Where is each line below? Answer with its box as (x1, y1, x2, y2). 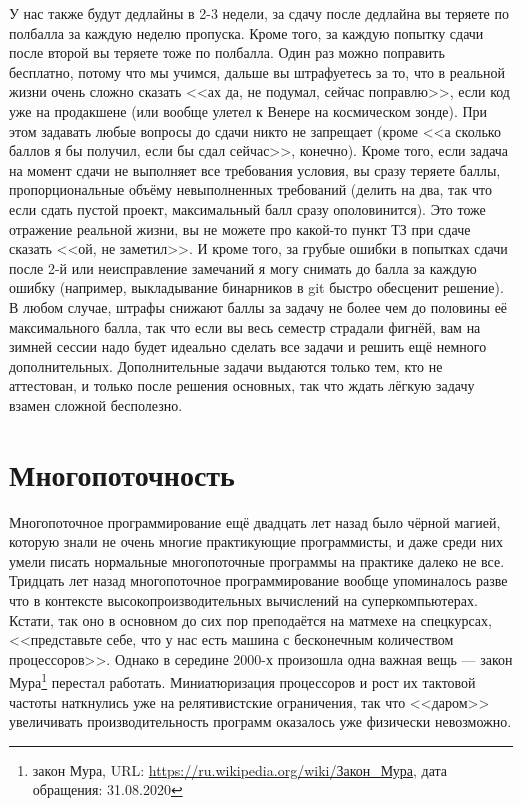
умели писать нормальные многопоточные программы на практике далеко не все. (9, 550, 505, 571)
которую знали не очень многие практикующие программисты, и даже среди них (9, 531, 503, 552)
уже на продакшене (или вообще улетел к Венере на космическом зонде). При (9, 100, 488, 121)
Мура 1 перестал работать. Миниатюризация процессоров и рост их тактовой (9, 669, 476, 692)
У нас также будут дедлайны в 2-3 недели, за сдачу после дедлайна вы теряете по (9, 3, 509, 23)
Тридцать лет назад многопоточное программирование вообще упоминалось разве (9, 570, 508, 591)
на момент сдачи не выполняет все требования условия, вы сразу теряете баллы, (9, 159, 501, 180)
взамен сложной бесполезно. (9, 394, 183, 415)
